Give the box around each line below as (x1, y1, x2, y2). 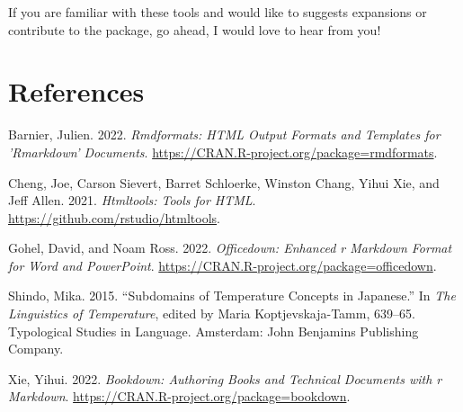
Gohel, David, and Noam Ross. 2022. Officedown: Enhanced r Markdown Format (8, 238, 452, 257)
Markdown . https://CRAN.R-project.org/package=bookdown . (8, 387, 351, 406)
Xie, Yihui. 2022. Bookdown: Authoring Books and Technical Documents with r (8, 369, 442, 388)
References (8, 73, 145, 110)
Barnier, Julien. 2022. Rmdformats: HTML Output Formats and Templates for (8, 125, 441, 144)
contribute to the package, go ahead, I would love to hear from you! (8, 20, 381, 39)
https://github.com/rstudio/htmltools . (8, 208, 220, 227)
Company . (8, 339, 64, 358)
